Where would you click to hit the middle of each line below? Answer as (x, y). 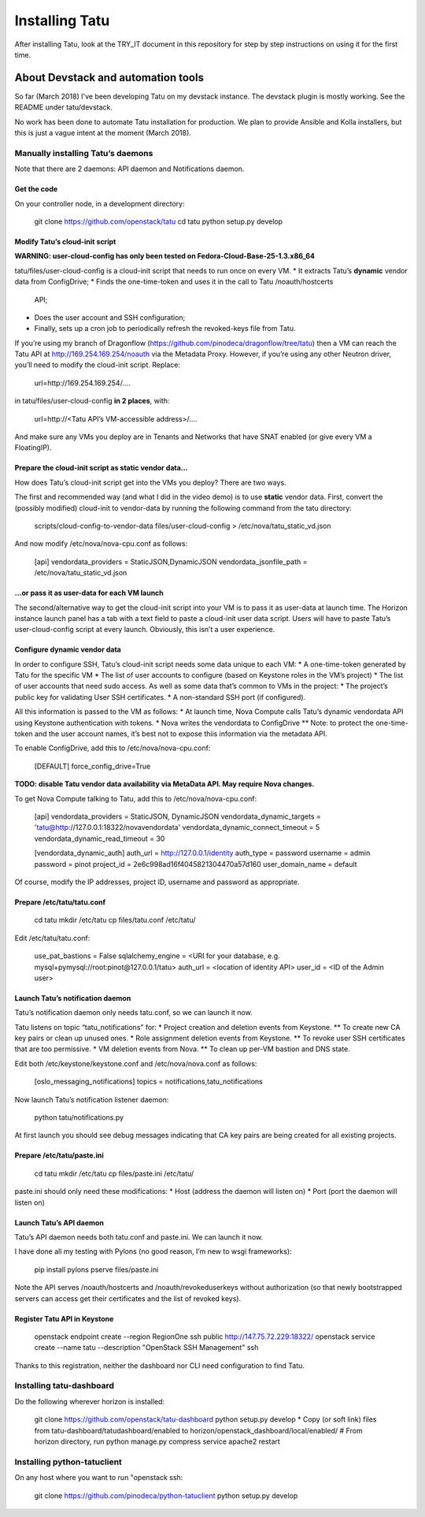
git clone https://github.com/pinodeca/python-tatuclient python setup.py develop (166, 1495)
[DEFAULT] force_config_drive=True (92, 766)
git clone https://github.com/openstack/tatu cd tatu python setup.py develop (159, 221)
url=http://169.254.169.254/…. (82, 383)
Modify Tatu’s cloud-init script (65, 241)
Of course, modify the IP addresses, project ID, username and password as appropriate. (157, 882)
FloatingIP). (33, 448)
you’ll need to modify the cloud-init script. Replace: (98, 365)
